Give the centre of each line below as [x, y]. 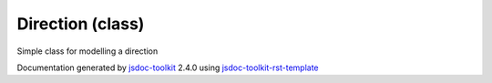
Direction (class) [81, 24]
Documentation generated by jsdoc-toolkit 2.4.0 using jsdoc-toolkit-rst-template [168, 67]
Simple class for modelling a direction [87, 51]
